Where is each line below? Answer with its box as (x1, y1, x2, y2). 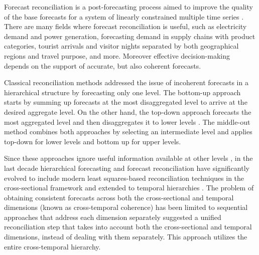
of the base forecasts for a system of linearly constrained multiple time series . (4, 11, 244, 22)
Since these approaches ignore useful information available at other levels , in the (4, 153, 253, 163)
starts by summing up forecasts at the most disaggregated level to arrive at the (4, 97, 247, 107)
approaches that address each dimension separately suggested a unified (4, 211, 221, 222)
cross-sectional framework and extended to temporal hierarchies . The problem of (4, 182, 254, 193)
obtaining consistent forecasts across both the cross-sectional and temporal (4, 192, 234, 202)
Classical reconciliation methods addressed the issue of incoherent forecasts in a (4, 77, 248, 88)
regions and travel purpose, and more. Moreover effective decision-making (4, 50, 230, 61)
